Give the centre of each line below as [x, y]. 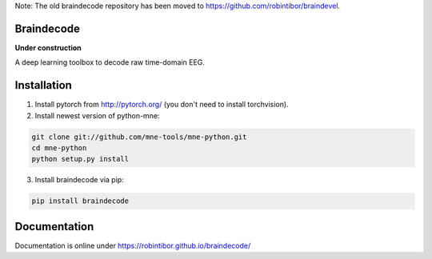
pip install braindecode [80, 201]
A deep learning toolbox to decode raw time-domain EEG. [110, 62]
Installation [43, 85]
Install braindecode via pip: [79, 180]
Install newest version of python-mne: [97, 115]
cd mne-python [59, 147]
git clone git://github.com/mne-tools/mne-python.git [139, 137]
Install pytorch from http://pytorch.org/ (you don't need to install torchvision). [162, 105]
